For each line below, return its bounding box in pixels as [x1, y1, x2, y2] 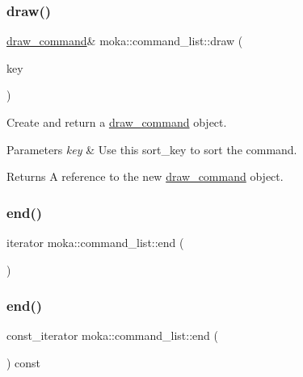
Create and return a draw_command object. [6, 114, 227, 130]
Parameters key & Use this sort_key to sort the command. [6, 140, 297, 157]
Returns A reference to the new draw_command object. [6, 168, 284, 185]
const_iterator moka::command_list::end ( [6, 327, 218, 344]
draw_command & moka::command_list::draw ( [6, 32, 243, 49]
